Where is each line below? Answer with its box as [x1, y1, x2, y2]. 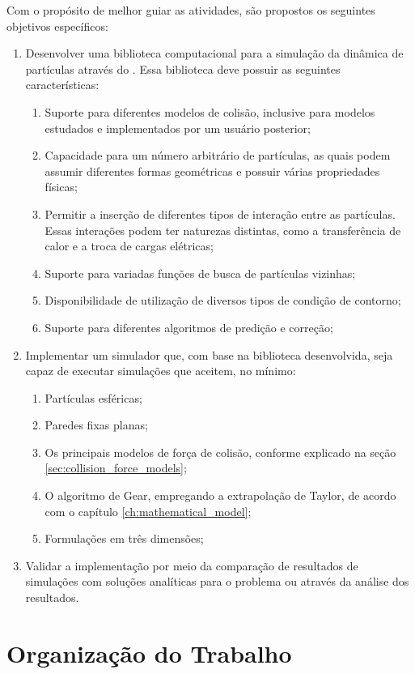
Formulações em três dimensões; [44, 530, 204, 547]
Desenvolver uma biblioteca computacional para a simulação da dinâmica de [25, 45, 404, 62]
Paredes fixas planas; [44, 416, 148, 433]
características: [25, 76, 100, 93]
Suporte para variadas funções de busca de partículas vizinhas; [44, 264, 356, 281]
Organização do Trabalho [6, 636, 292, 669]
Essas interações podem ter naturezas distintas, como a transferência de [44, 221, 401, 238]
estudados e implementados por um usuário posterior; [44, 119, 311, 136]
